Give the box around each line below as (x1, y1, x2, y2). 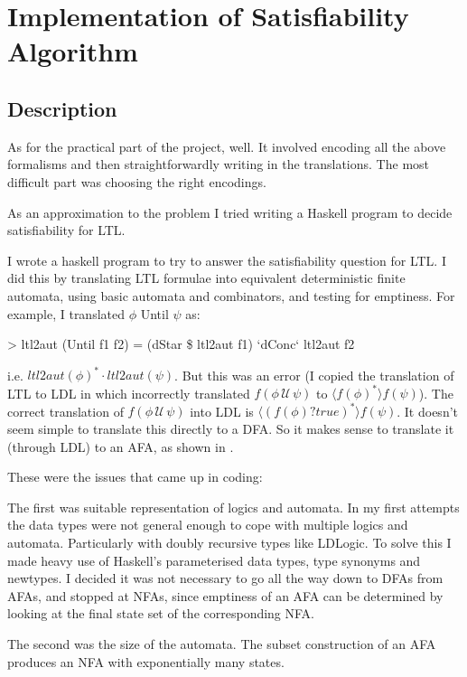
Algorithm (7, 33, 138, 70)
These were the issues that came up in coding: (7, 467, 263, 486)
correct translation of (7, 401, 124, 420)
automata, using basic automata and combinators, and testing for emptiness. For (7, 286, 455, 305)
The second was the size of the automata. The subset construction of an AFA (7, 634, 436, 653)
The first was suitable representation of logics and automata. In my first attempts (7, 497, 460, 516)
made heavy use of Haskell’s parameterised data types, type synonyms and (7, 550, 421, 569)
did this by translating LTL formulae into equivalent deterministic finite (7, 268, 406, 287)
